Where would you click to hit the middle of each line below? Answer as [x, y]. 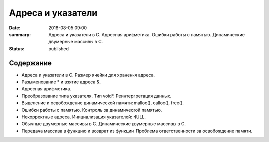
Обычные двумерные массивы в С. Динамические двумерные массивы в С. [104, 124]
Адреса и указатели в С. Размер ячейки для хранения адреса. [88, 75]
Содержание [31, 63]
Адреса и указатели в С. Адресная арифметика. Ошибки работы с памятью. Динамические [147, 34]
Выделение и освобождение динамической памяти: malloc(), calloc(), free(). [103, 103]
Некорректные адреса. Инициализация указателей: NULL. [84, 117]
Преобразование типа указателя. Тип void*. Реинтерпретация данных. [97, 96]
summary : [20, 34]
